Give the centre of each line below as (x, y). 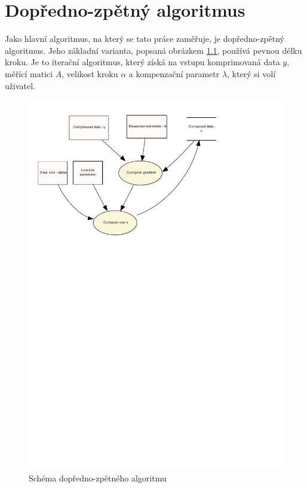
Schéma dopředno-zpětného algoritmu (98, 478)
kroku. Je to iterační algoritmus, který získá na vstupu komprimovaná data (142, 62)
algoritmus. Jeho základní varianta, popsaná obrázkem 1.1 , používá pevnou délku (153, 50)
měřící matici (29, 73)
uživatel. (20, 85)
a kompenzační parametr (174, 73)
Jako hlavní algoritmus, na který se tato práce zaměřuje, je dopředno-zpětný (145, 39)
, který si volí (251, 73)
